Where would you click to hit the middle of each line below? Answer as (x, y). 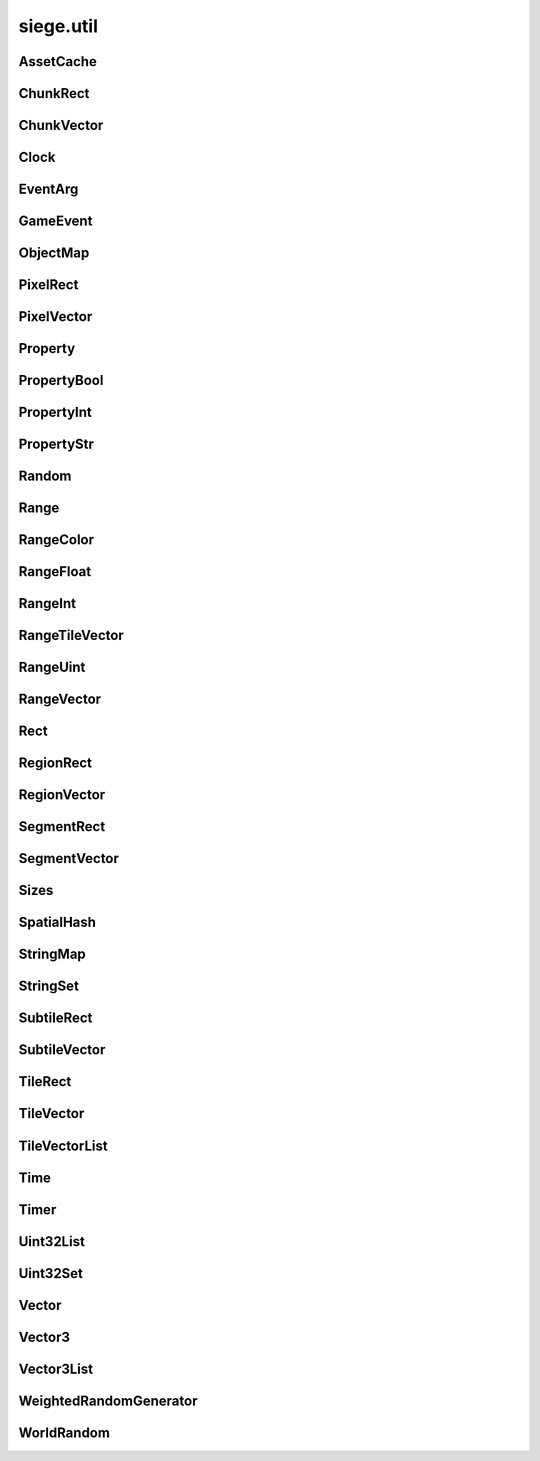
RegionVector (62, 795)
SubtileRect (55, 1018)
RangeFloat (55, 571)
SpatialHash (57, 922)
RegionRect (55, 763)
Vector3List (56, 1368)
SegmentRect (62, 826)
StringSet (49, 986)
